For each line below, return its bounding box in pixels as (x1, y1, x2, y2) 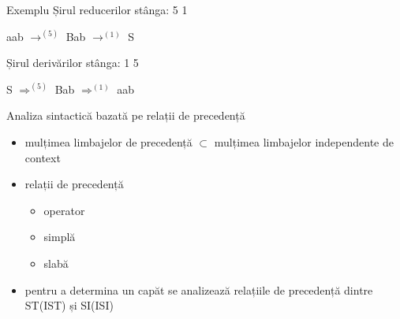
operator (43, 202, 85, 218)
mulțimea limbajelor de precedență (24, 133, 193, 150)
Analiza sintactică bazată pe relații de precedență (6, 107, 245, 124)
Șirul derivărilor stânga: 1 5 (6, 54, 139, 71)
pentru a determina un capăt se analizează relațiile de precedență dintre (24, 281, 373, 298)
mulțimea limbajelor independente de (214, 133, 394, 150)
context (24, 149, 61, 165)
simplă (43, 228, 76, 245)
